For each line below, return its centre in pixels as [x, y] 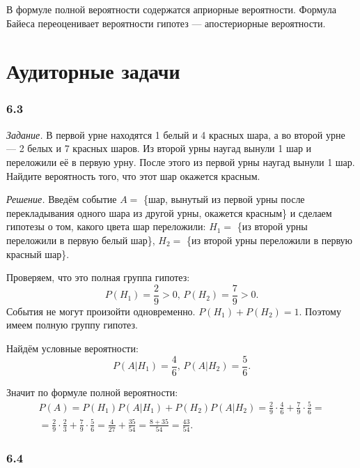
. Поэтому [320, 311]
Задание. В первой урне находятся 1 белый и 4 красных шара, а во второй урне [176, 134]
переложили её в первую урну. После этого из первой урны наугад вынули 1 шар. [181, 161]
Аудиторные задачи [93, 71]
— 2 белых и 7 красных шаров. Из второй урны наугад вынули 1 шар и [159, 148]
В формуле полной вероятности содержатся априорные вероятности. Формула [171, 9]
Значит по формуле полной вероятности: [92, 392]
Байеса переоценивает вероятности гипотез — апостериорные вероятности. [166, 23]
